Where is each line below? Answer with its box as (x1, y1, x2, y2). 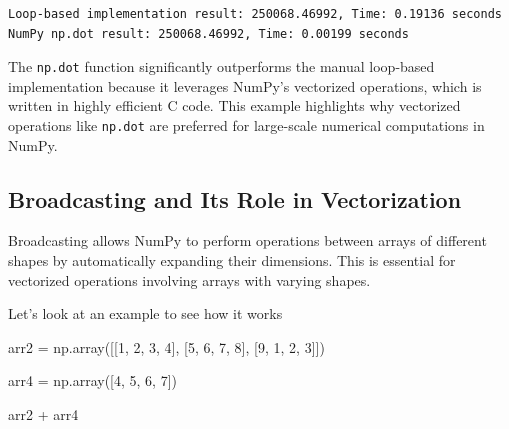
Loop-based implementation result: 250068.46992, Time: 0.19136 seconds (8, 7, 502, 21)
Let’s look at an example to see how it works (8, 303, 283, 324)
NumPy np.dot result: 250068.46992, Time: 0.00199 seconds (8, 26, 409, 41)
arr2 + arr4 (8, 404, 79, 425)
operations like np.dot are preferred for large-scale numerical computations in (8, 115, 485, 136)
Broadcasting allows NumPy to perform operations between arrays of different (8, 230, 487, 251)
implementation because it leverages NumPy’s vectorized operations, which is (8, 75, 482, 96)
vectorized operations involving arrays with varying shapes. (8, 269, 371, 290)
